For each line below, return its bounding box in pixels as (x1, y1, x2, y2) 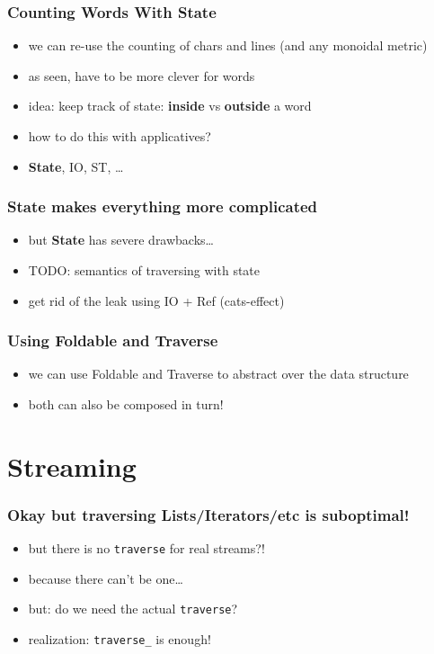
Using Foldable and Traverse (7, 329, 218, 352)
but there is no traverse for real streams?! (28, 539, 265, 558)
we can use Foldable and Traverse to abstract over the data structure (28, 364, 409, 383)
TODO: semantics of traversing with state (28, 261, 261, 279)
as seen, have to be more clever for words (28, 66, 255, 85)
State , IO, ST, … (28, 157, 124, 175)
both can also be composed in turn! (28, 395, 224, 413)
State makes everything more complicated (7, 195, 318, 218)
